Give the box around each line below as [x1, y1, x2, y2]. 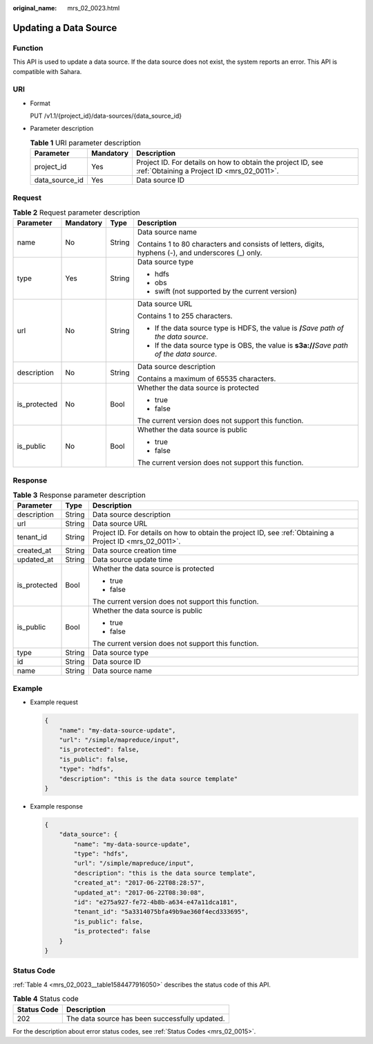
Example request [30, 698, 79, 706]
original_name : [12, 4, 57, 12]
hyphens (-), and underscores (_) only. [137, 248, 262, 258]
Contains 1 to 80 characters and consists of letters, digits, [137, 240, 325, 249]
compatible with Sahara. [12, 67, 82, 75]
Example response [30, 802, 83, 810]
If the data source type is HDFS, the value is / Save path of [154, 323, 345, 333]
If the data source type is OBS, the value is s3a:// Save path [154, 341, 348, 350]
